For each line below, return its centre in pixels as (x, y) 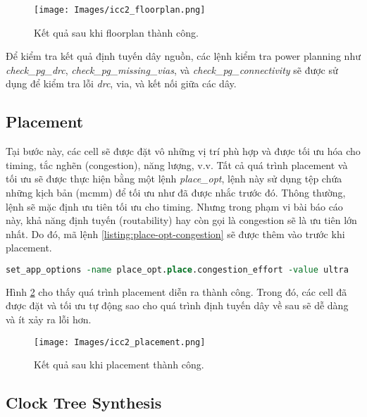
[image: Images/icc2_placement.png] (120, 342)
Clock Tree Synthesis (84, 403)
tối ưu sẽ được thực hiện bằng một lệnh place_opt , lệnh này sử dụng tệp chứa (174, 179)
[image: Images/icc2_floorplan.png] (120, 10)
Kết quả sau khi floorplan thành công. (116, 32)
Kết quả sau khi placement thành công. (119, 365)
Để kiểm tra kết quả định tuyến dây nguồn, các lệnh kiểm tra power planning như (183, 56)
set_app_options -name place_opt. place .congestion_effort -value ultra (177, 269)
